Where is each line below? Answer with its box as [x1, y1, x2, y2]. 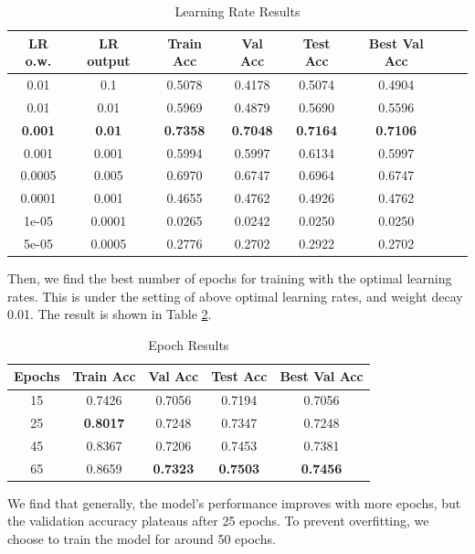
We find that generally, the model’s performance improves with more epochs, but [7, 493, 461, 512]
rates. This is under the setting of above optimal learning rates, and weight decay [7, 286, 463, 305]
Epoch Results [148, 335, 229, 354]
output [87, 51, 131, 70]
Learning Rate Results [174, 2, 301, 20]
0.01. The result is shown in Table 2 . [7, 304, 212, 324]
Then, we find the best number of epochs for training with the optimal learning [7, 269, 452, 288]
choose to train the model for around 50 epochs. [7, 529, 276, 549]
